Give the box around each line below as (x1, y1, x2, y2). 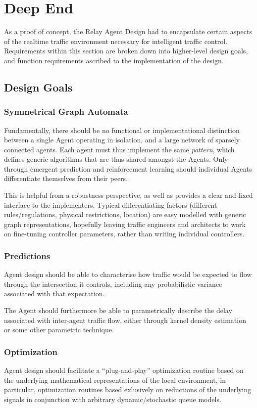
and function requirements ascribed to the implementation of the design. (4, 55, 224, 65)
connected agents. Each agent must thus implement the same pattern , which (4, 144, 235, 154)
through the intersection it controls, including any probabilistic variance (4, 278, 222, 289)
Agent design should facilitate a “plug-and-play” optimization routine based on (4, 365, 244, 375)
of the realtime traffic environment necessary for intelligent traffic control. (4, 36, 228, 46)
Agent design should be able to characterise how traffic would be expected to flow (4, 269, 252, 279)
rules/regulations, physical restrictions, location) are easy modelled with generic (4, 209, 246, 220)
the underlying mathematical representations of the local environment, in (4, 374, 226, 385)
